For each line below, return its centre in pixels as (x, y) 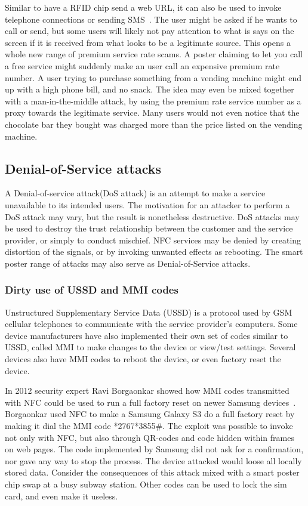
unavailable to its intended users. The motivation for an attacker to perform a (147, 204)
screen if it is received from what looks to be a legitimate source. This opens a (148, 42)
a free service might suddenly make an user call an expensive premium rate (142, 65)
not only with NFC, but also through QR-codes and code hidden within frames (150, 437)
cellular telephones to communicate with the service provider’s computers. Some (151, 324)
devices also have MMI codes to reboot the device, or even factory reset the (143, 359)
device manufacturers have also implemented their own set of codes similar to (147, 335)
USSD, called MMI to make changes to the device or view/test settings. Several (150, 347)
